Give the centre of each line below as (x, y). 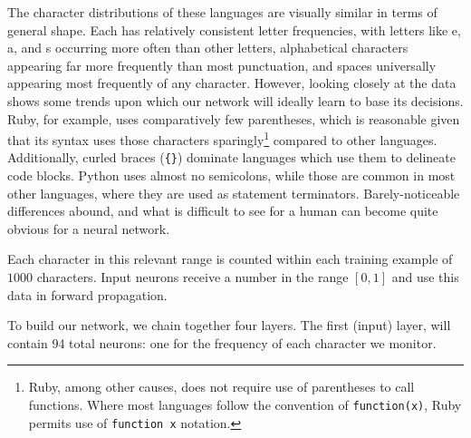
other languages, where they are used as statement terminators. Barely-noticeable (234, 193)
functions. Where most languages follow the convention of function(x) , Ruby (245, 404)
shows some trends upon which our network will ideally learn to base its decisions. (235, 100)
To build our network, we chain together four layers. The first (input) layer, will (229, 325)
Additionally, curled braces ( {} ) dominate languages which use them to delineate (231, 157)
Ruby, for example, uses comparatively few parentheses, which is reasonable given (234, 118)
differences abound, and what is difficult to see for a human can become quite (223, 211)
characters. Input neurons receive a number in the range (192, 277)
